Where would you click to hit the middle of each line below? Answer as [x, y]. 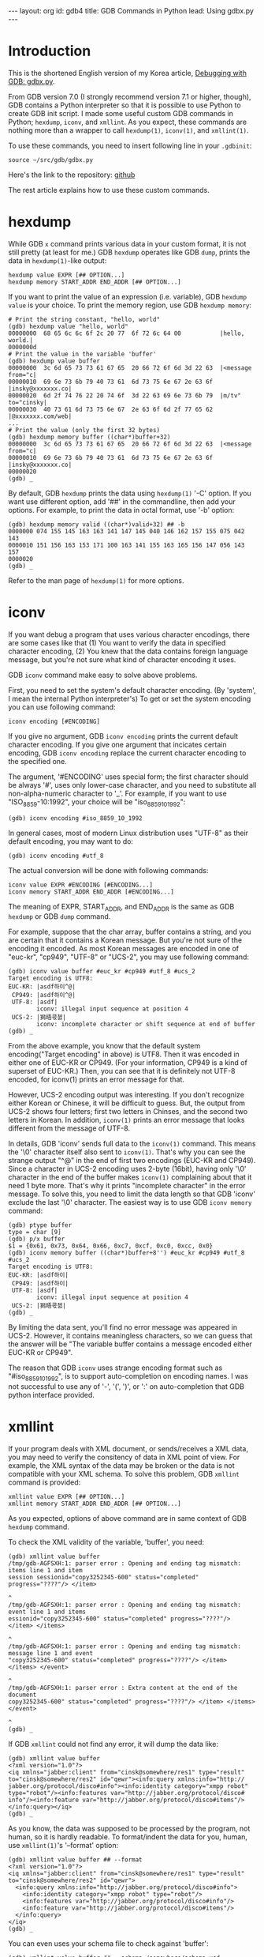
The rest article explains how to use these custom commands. [109, 190]
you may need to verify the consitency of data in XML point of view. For [124, 1457]
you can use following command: [62, 707]
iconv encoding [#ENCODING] [54, 721]
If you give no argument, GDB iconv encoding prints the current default [123, 736]
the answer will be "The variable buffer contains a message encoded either [130, 1344]
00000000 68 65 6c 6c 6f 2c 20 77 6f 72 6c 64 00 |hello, [126, 333]
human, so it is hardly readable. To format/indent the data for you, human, [128, 1837]
